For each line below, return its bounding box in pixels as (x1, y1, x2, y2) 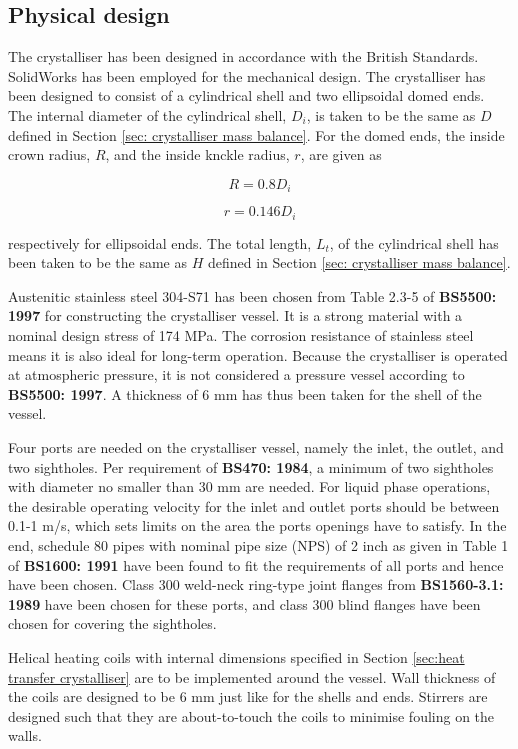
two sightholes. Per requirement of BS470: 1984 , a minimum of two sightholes (8, 456, 494, 477)
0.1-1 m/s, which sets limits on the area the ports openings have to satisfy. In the (8, 515, 507, 536)
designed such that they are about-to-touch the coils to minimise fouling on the (8, 705, 495, 726)
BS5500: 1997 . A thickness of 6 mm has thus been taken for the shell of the (8, 383, 482, 404)
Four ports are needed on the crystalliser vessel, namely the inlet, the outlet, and (8, 437, 504, 458)
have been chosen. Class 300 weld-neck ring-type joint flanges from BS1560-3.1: (8, 574, 504, 595)
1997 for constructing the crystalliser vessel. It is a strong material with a (8, 305, 463, 326)
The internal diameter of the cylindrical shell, (8, 104, 287, 125)
